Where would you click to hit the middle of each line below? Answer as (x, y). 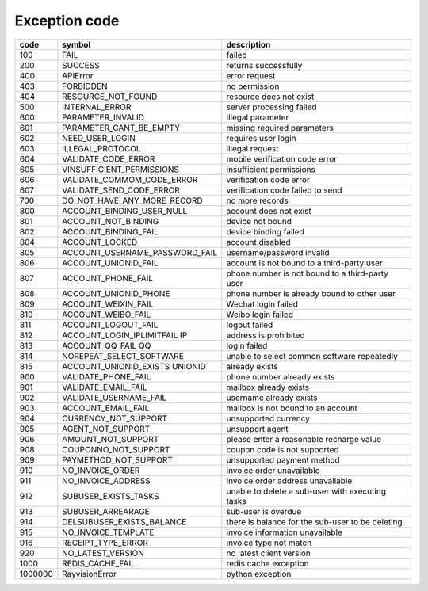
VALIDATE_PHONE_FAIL (107, 376)
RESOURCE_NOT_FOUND (110, 97)
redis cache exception (267, 563)
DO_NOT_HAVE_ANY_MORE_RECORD (133, 200)
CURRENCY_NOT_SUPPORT (115, 418)
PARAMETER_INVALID (103, 117)
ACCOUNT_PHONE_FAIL (108, 278)
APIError (78, 75)
